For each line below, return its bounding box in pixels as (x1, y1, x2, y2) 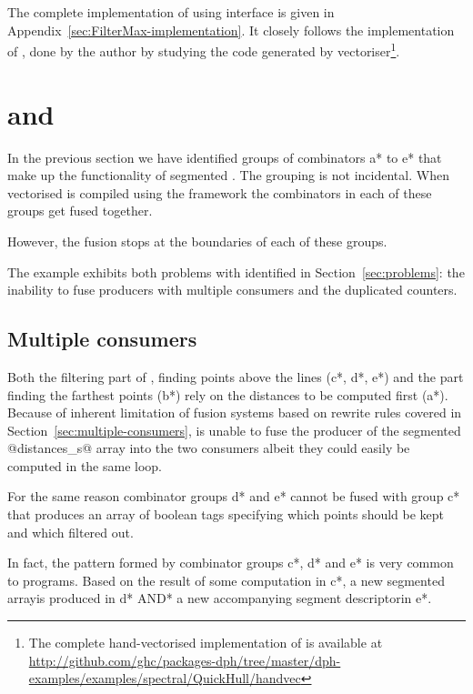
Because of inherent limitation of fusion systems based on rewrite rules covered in (7, 403, 462, 422)
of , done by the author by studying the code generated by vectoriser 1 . (7, 39, 400, 60)
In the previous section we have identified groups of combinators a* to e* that (7, 147, 442, 166)
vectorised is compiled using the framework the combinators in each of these (7, 183, 432, 202)
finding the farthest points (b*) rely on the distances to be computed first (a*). (7, 385, 448, 404)
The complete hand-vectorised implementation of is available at (28, 633, 383, 652)
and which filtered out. (7, 522, 134, 541)
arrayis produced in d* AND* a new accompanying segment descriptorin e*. (7, 588, 432, 608)
